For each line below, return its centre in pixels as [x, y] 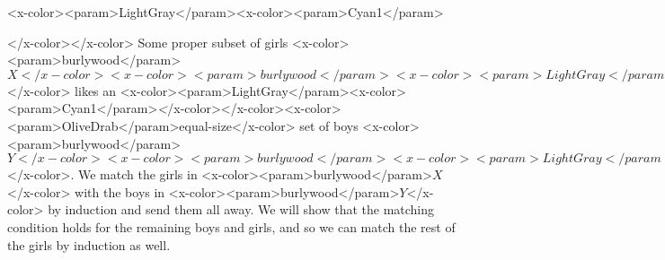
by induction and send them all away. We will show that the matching [241, 209]
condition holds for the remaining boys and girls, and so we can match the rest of [231, 226]
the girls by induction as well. [89, 244]
